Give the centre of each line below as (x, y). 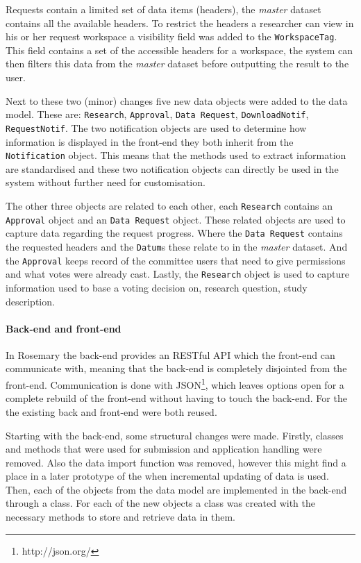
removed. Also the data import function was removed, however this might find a (176, 462)
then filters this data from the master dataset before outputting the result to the (177, 64)
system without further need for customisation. (106, 182)
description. (30, 301)
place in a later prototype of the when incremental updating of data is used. (167, 476)
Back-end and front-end (64, 328)
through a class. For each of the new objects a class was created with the (160, 503)
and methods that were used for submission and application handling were (164, 449)
